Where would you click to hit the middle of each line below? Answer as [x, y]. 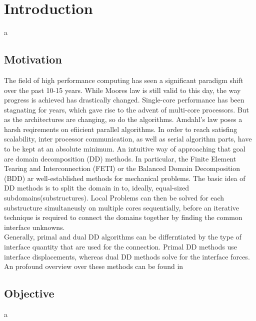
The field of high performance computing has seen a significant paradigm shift [124, 80]
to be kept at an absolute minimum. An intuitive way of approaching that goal [125, 149]
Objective [29, 293]
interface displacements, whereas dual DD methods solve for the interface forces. [127, 256]
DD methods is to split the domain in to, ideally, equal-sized [97, 188]
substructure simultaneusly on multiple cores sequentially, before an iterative [122, 207]
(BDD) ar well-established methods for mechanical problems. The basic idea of [125, 178]
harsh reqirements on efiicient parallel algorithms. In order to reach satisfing [121, 129]
